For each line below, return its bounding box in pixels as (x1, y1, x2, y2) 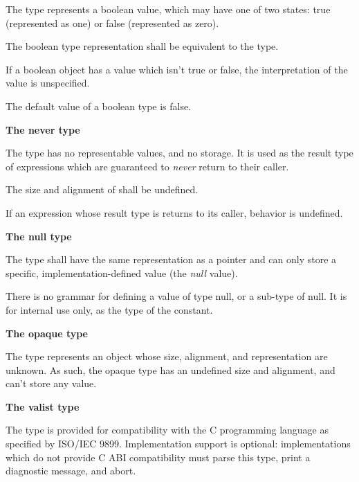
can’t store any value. (6, 376, 97, 391)
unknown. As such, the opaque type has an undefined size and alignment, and (6, 362, 335, 377)
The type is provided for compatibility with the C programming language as (6, 422, 329, 437)
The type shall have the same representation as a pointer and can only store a (6, 252, 337, 267)
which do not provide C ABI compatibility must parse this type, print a (6, 449, 311, 464)
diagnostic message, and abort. (6, 463, 136, 478)
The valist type (6, 399, 80, 413)
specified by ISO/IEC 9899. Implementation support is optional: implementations (6, 436, 351, 451)
